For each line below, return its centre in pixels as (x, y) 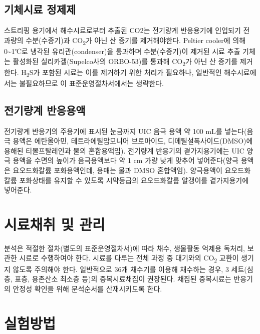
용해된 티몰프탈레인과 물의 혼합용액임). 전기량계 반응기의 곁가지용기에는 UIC (124, 150)
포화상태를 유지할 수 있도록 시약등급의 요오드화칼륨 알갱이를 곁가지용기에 (134, 180)
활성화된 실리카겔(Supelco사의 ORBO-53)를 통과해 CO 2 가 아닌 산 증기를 (125, 61)
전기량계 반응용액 (45, 110)
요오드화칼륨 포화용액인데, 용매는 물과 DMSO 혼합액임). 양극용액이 (117, 170)
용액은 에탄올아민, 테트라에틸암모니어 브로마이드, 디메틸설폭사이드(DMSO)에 (133, 141)
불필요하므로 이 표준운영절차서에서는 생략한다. (91, 83)
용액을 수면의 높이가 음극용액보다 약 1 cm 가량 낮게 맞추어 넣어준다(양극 (126, 160)
